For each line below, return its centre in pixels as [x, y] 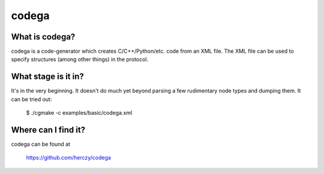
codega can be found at [41, 144]
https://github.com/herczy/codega [68, 158]
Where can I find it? [48, 129]
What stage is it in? [47, 77]
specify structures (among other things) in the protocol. [80, 59]
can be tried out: [31, 99]
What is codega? [43, 37]
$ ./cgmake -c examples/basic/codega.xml [79, 113]
